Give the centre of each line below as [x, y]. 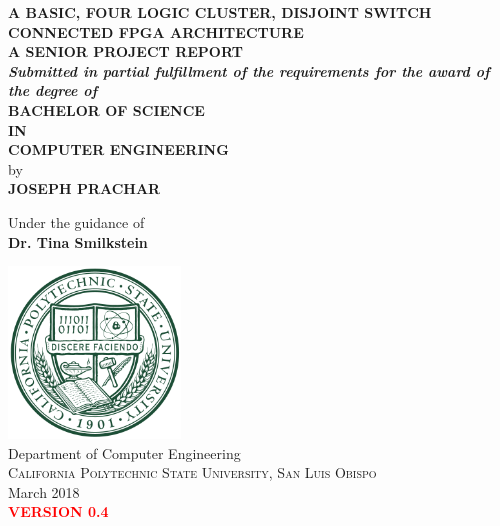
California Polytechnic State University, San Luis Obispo [192, 472]
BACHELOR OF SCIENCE [106, 109]
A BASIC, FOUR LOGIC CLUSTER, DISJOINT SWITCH [220, 12]
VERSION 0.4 [58, 511]
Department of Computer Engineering [124, 452]
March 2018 [44, 491]
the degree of [53, 90]
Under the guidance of [76, 221]
